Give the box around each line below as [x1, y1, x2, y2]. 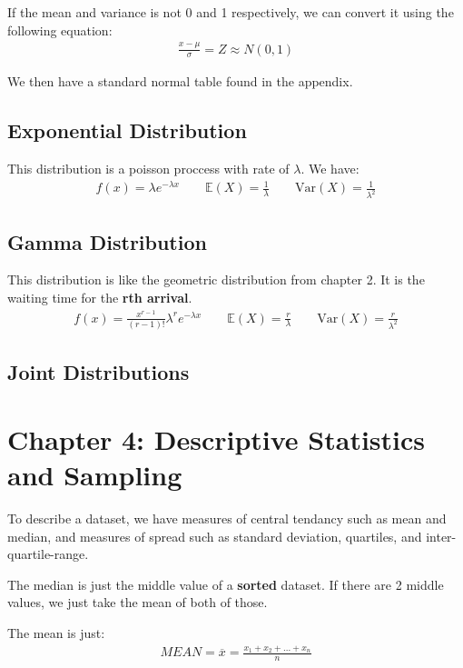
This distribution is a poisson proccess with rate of [7, 159, 290, 178]
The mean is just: [7, 623, 105, 643]
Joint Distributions [7, 358, 190, 386]
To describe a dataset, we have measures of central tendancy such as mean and [7, 509, 447, 528]
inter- [426, 526, 457, 545]
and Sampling [7, 456, 182, 494]
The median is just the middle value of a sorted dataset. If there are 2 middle [7, 574, 444, 593]
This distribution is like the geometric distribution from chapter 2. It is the [7, 270, 425, 289]
